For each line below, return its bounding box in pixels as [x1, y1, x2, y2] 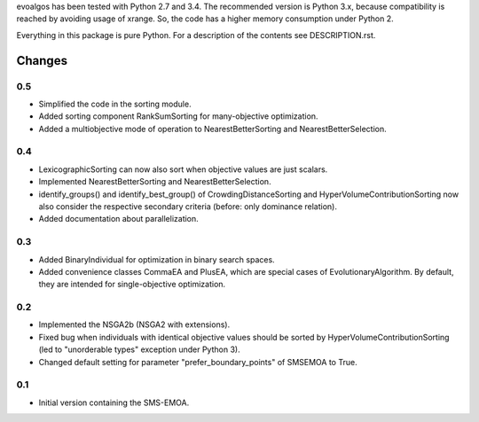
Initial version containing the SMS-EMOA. [38, 397, 190, 408]
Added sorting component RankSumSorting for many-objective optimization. [38, 111, 318, 121]
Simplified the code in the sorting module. [38, 98, 192, 109]
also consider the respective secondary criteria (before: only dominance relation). [38, 201, 337, 212]
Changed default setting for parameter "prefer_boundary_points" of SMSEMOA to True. [38, 356, 358, 367]
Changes [16, 53, 68, 68]
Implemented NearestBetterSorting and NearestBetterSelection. [38, 176, 271, 187]
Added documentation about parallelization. [38, 214, 199, 224]
